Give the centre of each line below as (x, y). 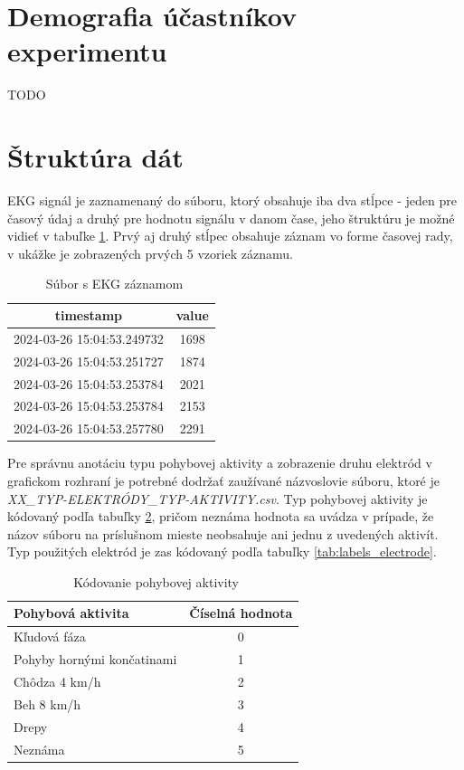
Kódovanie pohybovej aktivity (156, 581)
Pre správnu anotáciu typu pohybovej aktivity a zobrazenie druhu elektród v (220, 463)
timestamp (88, 315)
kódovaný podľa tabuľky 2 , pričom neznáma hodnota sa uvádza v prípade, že (221, 516)
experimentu (87, 51)
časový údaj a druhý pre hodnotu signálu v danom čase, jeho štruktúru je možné (231, 218)
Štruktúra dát (95, 157)
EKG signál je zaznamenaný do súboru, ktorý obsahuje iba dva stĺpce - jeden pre (232, 200)
